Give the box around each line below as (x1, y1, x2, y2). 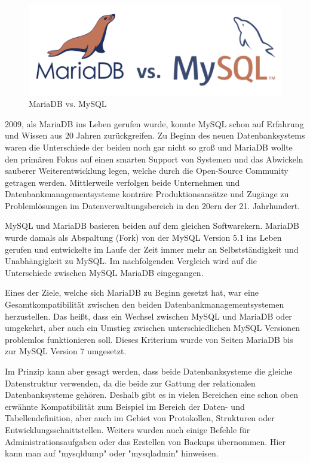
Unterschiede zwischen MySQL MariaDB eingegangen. (5, 266, 204, 278)
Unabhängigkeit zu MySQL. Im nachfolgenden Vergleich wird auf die (5, 255, 257, 267)
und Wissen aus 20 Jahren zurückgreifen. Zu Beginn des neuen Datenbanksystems (5, 129, 305, 142)
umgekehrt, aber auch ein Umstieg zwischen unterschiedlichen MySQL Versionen (5, 321, 300, 334)
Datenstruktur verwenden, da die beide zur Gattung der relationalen (5, 376, 256, 389)
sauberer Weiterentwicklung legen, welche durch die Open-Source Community (5, 164, 288, 177)
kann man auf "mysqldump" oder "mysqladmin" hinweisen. (5, 447, 219, 459)
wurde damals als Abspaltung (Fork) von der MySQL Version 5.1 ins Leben (5, 231, 282, 244)
